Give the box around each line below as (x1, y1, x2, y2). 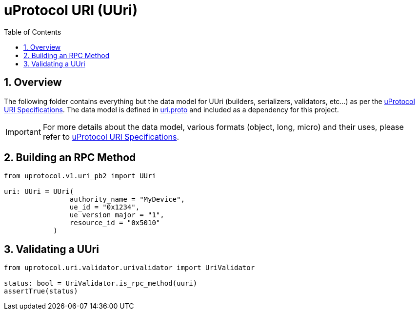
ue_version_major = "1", (69, 211, 164, 219)
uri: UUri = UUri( (4, 188, 74, 196)
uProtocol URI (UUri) (4, 2, 138, 19)
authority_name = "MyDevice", (69, 195, 185, 204)
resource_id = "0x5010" (69, 219, 160, 227)
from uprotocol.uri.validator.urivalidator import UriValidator (4, 264, 255, 272)
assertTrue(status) (4, 287, 78, 295)
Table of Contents (4, 27, 61, 36)
